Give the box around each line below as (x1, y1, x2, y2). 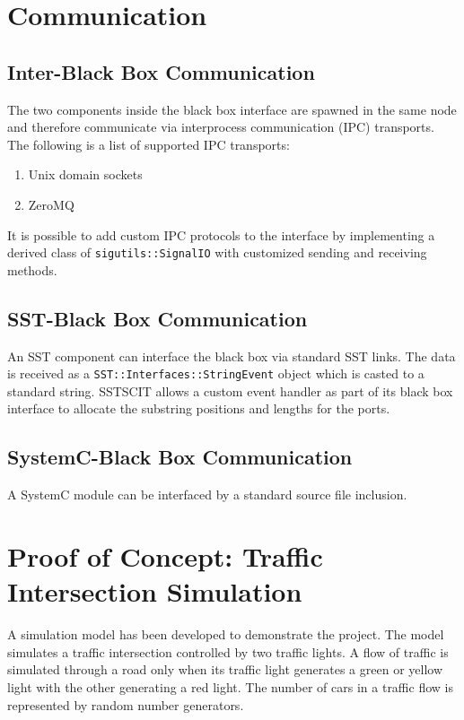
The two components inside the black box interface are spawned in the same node (7, 100, 457, 118)
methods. (7, 260, 57, 279)
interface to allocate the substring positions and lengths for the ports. (7, 399, 390, 418)
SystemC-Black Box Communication (7, 443, 353, 471)
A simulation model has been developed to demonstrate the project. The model (7, 625, 444, 644)
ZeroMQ (28, 195, 74, 213)
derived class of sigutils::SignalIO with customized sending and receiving (7, 243, 427, 262)
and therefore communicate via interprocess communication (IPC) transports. (7, 117, 434, 136)
